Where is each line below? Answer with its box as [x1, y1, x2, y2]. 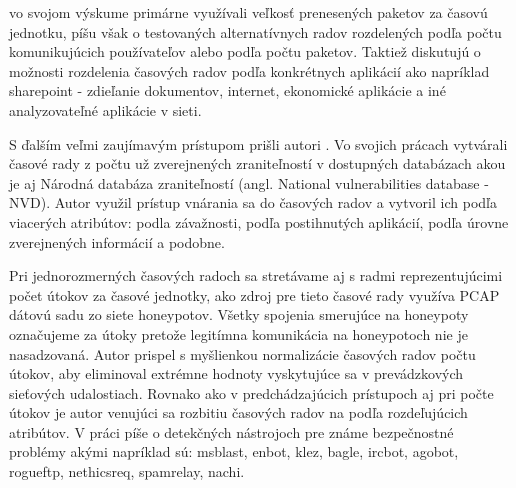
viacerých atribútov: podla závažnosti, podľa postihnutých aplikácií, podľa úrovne [9, 211, 509, 232]
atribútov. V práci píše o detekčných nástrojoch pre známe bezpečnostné [9, 421, 454, 442]
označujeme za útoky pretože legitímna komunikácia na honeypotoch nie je [9, 323, 468, 344]
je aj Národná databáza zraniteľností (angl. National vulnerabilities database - [9, 172, 489, 193]
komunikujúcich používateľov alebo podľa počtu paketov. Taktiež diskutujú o [9, 41, 481, 62]
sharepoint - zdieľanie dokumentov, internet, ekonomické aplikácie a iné [9, 80, 446, 101]
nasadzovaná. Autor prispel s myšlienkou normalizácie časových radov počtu [9, 343, 476, 364]
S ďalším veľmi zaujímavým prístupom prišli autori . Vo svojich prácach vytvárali [9, 133, 508, 154]
